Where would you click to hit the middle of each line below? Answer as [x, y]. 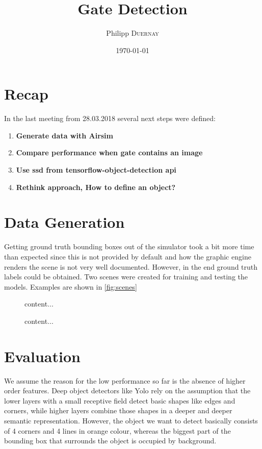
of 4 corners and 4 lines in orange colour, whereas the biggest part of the [117, 430]
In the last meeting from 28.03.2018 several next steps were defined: [110, 118]
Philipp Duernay [133, 33]
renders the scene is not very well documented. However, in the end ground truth [131, 266]
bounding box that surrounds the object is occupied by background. [110, 441]
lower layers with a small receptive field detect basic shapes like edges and [120, 400]
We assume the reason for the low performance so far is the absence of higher [125, 380]
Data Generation [64, 222]
